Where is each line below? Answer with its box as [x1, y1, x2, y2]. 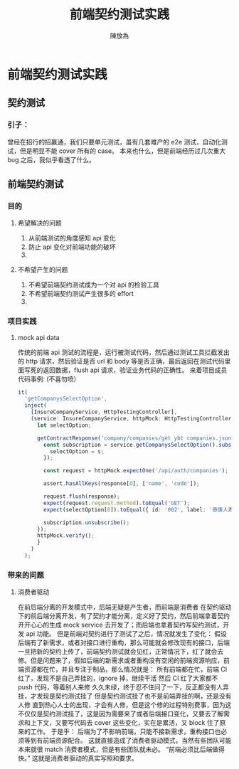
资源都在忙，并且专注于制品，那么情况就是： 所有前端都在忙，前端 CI [23, 665, 228, 674]
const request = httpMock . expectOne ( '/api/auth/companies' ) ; [43, 467, 229, 474]
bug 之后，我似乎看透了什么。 [7, 155, 96, 164]
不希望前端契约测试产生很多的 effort [28, 290, 134, 298]
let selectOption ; [36, 421, 92, 429]
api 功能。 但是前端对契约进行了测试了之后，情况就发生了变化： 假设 [26, 630, 228, 638]
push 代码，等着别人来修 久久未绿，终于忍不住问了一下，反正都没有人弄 [17, 683, 230, 691]
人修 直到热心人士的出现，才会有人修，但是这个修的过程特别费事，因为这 [17, 701, 232, 709]
